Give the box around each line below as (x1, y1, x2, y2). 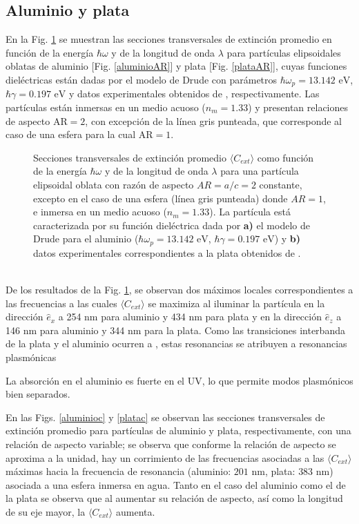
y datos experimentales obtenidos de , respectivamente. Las (68, 86, 320, 101)
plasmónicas (6, 349, 57, 364)
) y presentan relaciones (248, 100, 349, 115)
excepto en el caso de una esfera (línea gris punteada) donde (33, 191, 288, 205)
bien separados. (6, 387, 70, 401)
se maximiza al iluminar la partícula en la (148, 295, 325, 310)
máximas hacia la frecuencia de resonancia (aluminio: (6, 464, 231, 478)
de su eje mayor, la (6, 504, 86, 518)
